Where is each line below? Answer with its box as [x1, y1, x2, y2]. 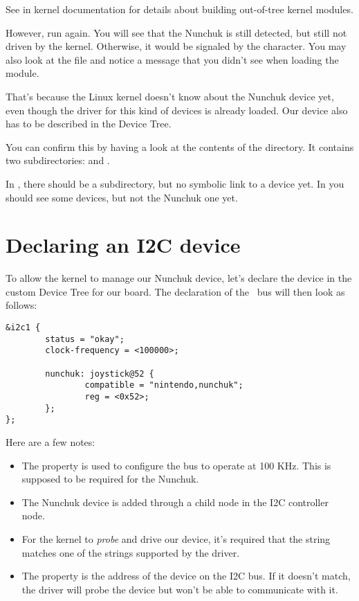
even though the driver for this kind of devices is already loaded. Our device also [6, 102, 348, 117]
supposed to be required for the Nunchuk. [21, 472, 199, 486]
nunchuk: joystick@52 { [45, 368, 154, 379]
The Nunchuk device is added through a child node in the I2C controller [21, 494, 329, 509]
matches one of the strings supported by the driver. [21, 545, 240, 559]
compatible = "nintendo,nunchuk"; [84, 380, 243, 391]
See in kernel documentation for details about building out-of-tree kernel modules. [6, 2, 353, 16]
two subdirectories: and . [6, 153, 110, 168]
